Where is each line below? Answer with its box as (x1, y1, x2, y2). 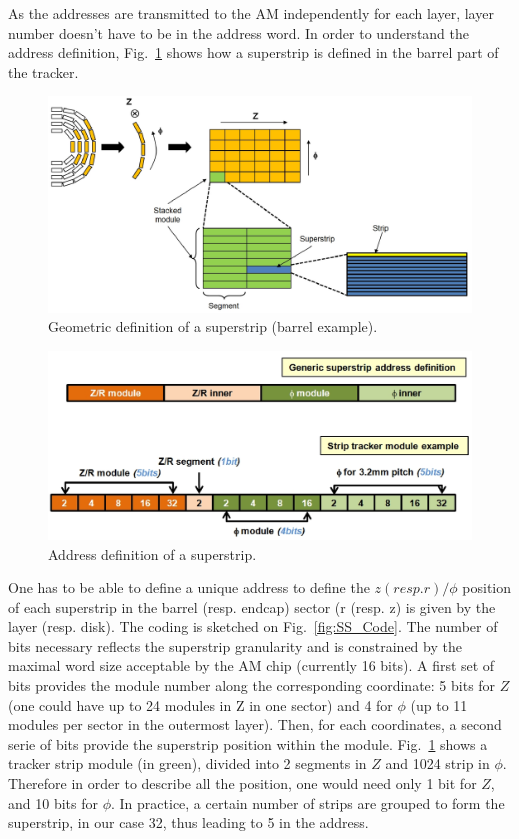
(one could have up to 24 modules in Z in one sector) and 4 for (8, 694, 393, 715)
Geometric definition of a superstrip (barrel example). (48, 316, 378, 337)
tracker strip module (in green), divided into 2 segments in (8, 753, 367, 774)
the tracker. (8, 61, 79, 82)
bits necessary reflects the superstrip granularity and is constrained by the (8, 635, 462, 656)
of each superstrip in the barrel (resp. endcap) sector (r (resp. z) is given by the (8, 596, 496, 617)
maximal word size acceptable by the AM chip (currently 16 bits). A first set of (8, 655, 495, 676)
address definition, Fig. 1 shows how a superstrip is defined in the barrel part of (8, 42, 499, 63)
